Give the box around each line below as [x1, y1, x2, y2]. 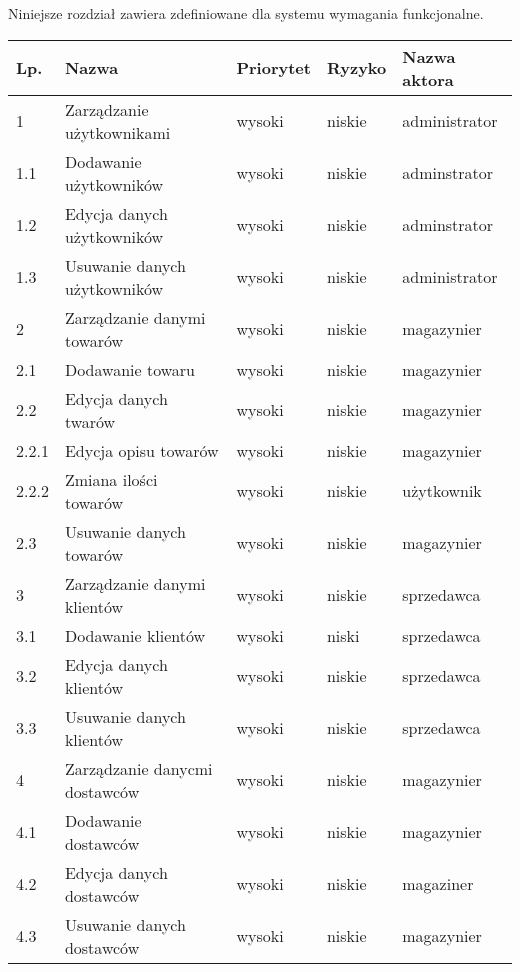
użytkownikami [64, 120, 171, 144]
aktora [402, 67, 454, 91]
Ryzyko [326, 56, 387, 80]
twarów [64, 409, 116, 433]
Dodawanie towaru [64, 357, 195, 381]
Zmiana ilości [64, 467, 158, 491]
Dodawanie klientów [64, 623, 206, 647]
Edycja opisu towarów [64, 438, 219, 462]
